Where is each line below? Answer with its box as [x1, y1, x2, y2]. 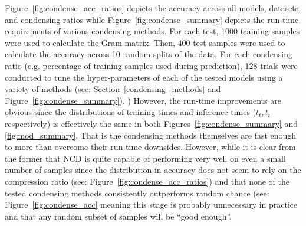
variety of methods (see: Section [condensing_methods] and [5, 83, 221, 95]
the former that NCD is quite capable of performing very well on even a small [5, 152, 286, 164]
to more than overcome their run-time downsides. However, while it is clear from [5, 140, 296, 153]
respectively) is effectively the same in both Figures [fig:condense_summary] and [5, 117, 298, 129]
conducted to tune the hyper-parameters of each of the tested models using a [5, 71, 283, 83]
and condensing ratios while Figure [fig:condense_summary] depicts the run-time [5, 13, 299, 25]
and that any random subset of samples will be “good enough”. [5, 209, 232, 222]
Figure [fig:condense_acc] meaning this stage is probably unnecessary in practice [5, 198, 298, 211]
